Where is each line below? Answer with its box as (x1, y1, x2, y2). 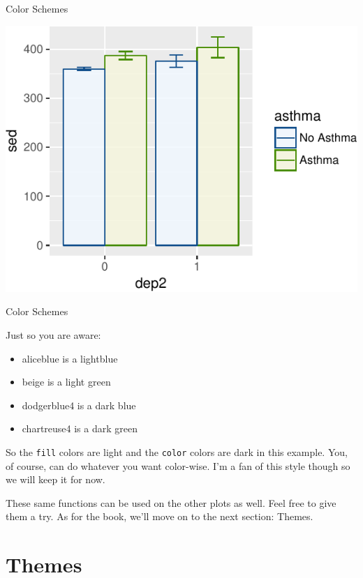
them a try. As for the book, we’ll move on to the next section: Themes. (6, 509, 313, 524)
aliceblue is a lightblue (22, 351, 118, 365)
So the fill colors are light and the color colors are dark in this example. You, (6, 444, 348, 459)
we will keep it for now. (6, 472, 105, 487)
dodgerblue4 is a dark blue (22, 397, 136, 412)
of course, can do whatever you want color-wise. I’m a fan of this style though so (6, 458, 350, 473)
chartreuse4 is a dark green (22, 421, 138, 436)
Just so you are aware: (6, 328, 101, 342)
